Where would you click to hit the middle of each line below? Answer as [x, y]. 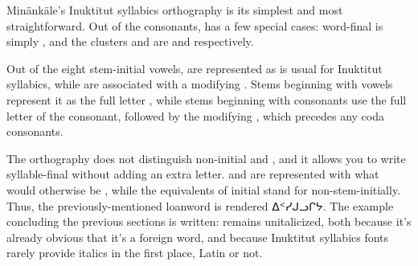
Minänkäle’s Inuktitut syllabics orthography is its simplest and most [175, 10]
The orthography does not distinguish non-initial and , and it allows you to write [206, 158]
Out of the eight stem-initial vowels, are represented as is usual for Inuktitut [195, 68]
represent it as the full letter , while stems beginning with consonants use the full [207, 99]
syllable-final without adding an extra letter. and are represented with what [193, 174]
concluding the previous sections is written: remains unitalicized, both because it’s [209, 221]
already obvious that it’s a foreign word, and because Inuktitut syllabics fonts [198, 237]
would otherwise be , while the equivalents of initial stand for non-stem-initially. [204, 189]
